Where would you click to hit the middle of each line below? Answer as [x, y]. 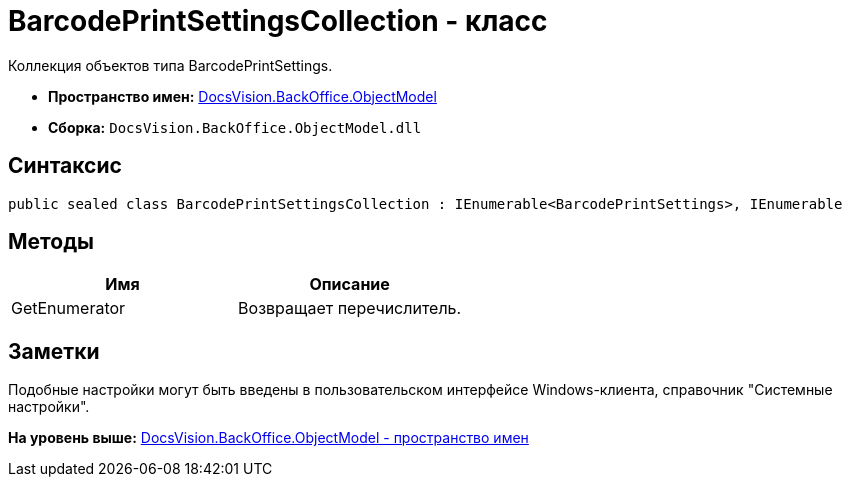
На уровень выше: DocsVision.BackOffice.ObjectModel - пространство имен [268, 438]
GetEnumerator [68, 308]
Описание [349, 284]
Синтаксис [65, 166]
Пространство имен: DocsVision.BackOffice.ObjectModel [242, 96]
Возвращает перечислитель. [350, 308]
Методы [51, 242]
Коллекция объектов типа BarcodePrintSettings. [170, 65]
